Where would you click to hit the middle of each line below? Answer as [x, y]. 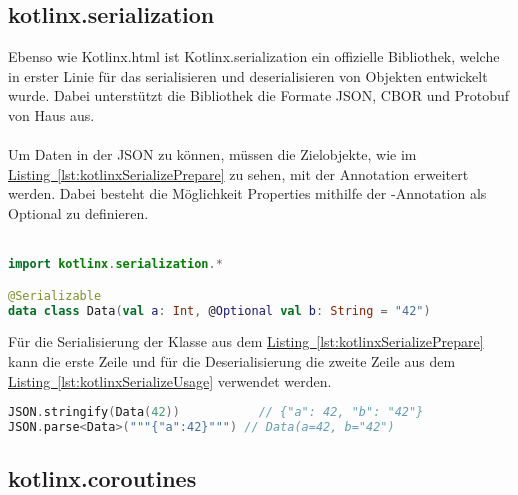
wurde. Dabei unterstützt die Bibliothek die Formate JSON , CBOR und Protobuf [259, 95]
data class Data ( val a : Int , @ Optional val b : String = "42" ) [219, 310]
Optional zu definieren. [78, 212]
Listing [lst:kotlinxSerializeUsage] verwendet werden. [170, 380]
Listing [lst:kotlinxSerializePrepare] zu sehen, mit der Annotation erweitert [238, 173]
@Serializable [55, 295]
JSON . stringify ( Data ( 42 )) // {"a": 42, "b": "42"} [216, 412]
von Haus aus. [51, 114]
